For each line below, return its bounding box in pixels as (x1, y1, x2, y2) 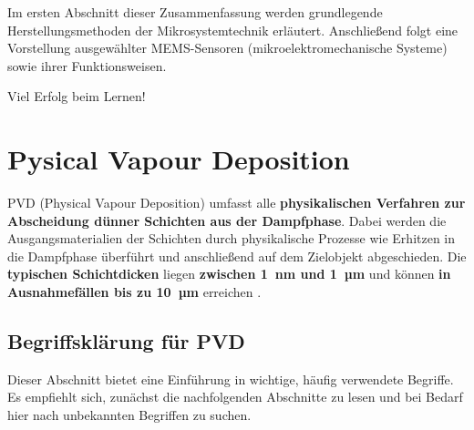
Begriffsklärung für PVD (7, 327, 245, 355)
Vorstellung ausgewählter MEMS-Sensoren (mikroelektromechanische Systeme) (7, 38, 448, 57)
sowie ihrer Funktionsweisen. (7, 56, 167, 75)
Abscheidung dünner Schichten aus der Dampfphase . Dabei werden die (7, 210, 447, 230)
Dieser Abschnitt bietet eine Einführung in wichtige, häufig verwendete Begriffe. (7, 369, 454, 388)
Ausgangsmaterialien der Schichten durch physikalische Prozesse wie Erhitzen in (7, 229, 456, 248)
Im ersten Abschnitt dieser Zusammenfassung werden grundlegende (7, 3, 383, 21)
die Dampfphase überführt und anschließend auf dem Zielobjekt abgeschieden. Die (7, 246, 467, 265)
